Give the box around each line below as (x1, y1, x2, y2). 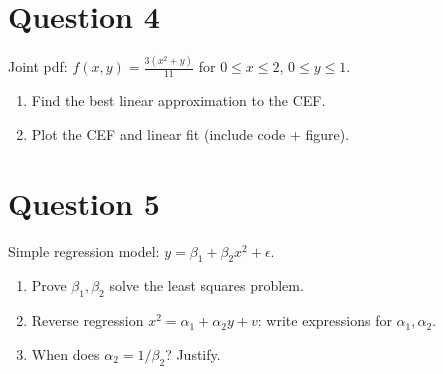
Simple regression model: (8, 240, 160, 261)
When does (31, 343, 100, 364)
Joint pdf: (8, 56, 68, 77)
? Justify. (165, 343, 221, 364)
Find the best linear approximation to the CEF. (31, 90, 326, 111)
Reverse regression (31, 310, 144, 331)
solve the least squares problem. (109, 275, 304, 296)
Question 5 (8, 182, 160, 223)
